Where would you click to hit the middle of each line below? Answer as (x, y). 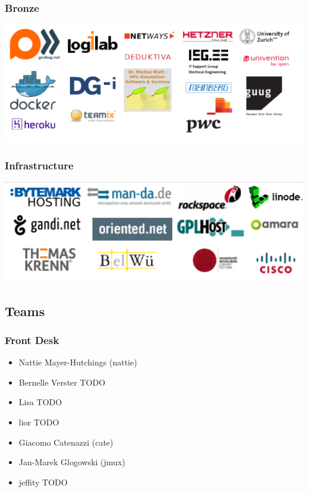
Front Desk (32, 340)
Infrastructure (39, 165)
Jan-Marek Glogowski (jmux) (72, 462)
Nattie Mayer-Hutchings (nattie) (78, 362)
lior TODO (39, 422)
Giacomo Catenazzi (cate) (66, 442)
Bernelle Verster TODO (62, 382)
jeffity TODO (43, 482)
